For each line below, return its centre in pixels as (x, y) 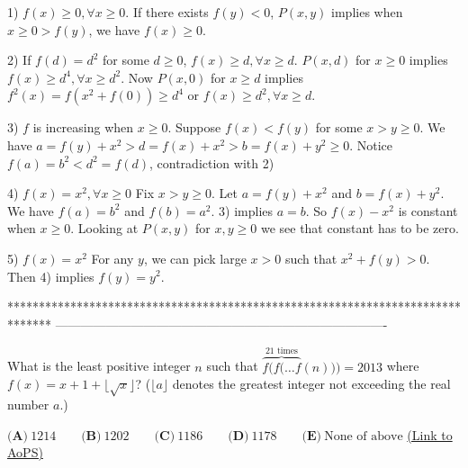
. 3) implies (242, 210)
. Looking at (104, 228)
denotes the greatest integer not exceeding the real (311, 384)
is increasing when (83, 127)
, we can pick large (195, 258)
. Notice (371, 144)
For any (112, 258)
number (28, 405)
